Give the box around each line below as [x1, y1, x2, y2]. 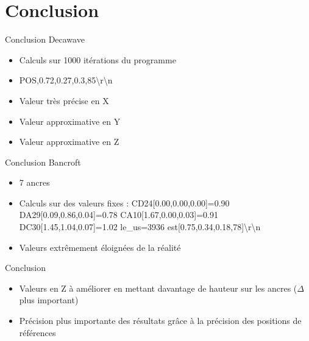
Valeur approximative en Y [19, 114, 121, 127]
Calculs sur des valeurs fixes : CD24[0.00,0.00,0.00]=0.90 [19, 196, 230, 209]
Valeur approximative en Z [19, 135, 119, 148]
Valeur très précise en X [19, 94, 109, 107]
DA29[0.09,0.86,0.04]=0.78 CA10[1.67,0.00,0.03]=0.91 [19, 208, 218, 221]
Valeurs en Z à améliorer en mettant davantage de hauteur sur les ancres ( [19, 281, 297, 294]
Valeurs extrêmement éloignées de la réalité [19, 241, 181, 253]
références [19, 326, 56, 339]
